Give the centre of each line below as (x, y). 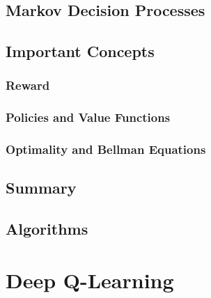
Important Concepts (80, 51)
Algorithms (47, 229)
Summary (41, 188)
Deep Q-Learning (90, 280)
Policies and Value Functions (88, 117)
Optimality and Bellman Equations (106, 149)
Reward (28, 85)
